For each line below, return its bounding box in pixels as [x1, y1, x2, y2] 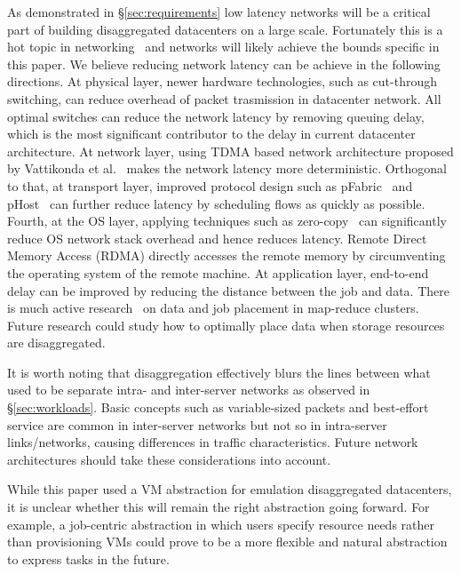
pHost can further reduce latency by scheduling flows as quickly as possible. [7, 194, 425, 212]
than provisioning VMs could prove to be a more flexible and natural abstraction [7, 532, 448, 551]
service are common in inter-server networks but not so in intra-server [7, 415, 387, 434]
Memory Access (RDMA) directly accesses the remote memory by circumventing [7, 246, 446, 265]
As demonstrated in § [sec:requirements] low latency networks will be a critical [7, 3, 431, 20]
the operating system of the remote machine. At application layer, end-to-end [7, 263, 429, 282]
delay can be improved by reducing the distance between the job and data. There [7, 281, 449, 299]
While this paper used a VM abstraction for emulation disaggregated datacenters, [7, 480, 452, 498]
